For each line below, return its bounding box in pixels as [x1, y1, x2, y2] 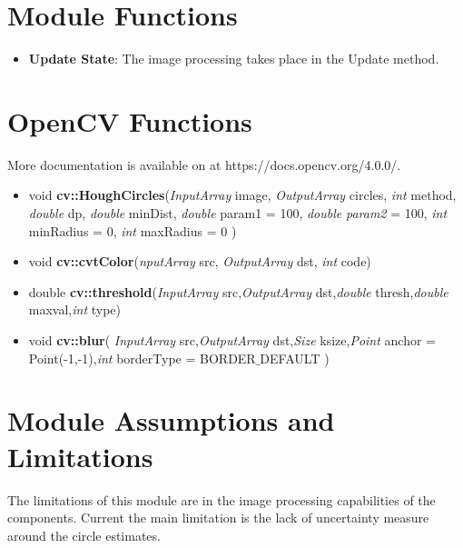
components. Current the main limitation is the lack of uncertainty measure [7, 508, 429, 527]
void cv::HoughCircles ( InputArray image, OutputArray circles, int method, [28, 185, 457, 204]
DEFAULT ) [260, 348, 330, 367]
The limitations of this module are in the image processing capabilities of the [7, 490, 436, 509]
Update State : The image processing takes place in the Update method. [28, 49, 439, 68]
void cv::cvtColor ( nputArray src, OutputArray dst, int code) [28, 252, 371, 271]
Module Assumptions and [7, 402, 335, 439]
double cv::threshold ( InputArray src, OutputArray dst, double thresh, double [28, 282, 448, 301]
